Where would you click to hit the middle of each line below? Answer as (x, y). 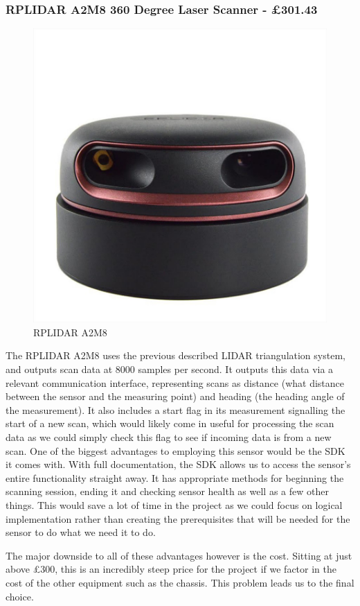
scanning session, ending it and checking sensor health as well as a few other (167, 491)
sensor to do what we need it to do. (81, 532)
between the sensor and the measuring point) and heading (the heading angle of (175, 396)
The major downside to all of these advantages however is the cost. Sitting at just (179, 555)
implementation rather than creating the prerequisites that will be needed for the (178, 518)
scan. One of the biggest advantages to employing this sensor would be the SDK (175, 450)
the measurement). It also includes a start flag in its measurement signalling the (175, 409)
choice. (20, 596)
